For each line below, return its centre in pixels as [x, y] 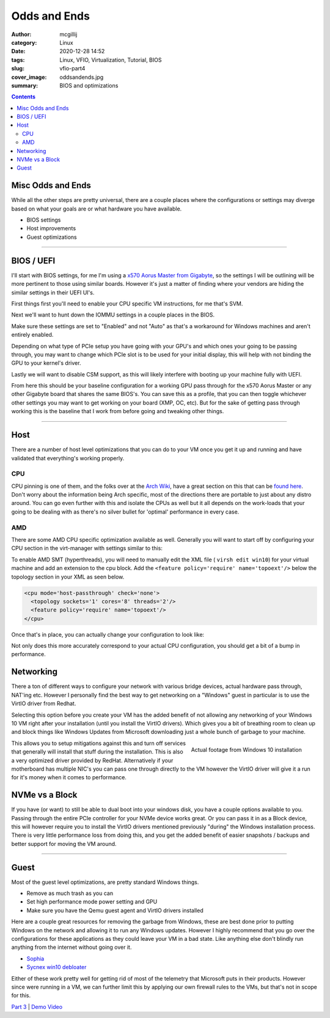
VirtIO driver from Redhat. [44, 703]
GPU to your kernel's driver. [46, 363]
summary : [25, 85]
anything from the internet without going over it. [71, 947]
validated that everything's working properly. [68, 458]
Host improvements [51, 228]
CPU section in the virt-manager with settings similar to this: [87, 548]
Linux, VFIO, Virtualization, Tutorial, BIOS [111, 60]
